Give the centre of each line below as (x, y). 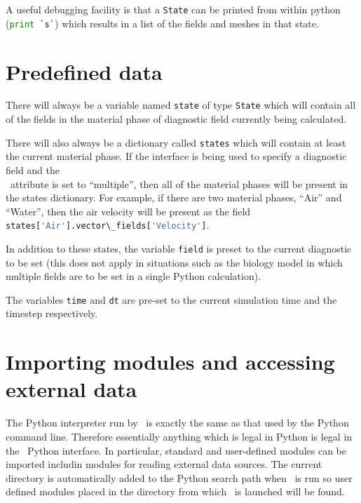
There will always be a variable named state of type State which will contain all (181, 105)
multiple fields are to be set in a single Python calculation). (134, 276)
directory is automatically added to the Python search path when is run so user (179, 477)
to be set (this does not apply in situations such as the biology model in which (174, 262)
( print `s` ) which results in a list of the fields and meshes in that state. (162, 23)
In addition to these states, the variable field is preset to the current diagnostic (179, 248)
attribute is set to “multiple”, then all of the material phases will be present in (179, 183)
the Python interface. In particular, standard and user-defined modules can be (176, 450)
